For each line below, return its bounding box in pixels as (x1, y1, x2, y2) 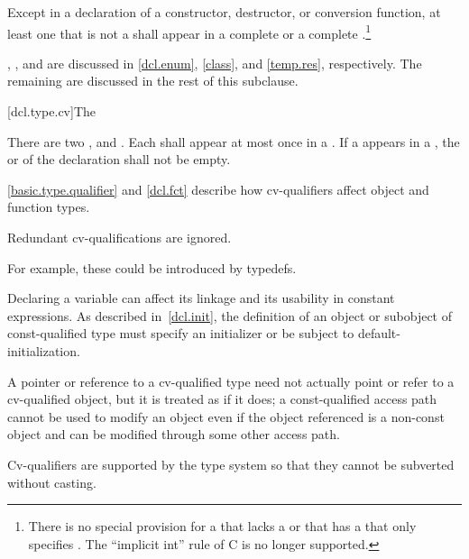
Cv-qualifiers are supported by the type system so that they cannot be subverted (7, 454, 455, 473)
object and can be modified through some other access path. (7, 425, 340, 444)
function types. (7, 197, 90, 216)
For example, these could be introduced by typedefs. (7, 258, 297, 277)
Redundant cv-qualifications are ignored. (7, 228, 232, 246)
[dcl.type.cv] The (7, 102, 97, 121)
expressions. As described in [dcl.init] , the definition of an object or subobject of (7, 306, 452, 325)
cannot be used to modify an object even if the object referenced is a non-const (7, 407, 445, 426)
